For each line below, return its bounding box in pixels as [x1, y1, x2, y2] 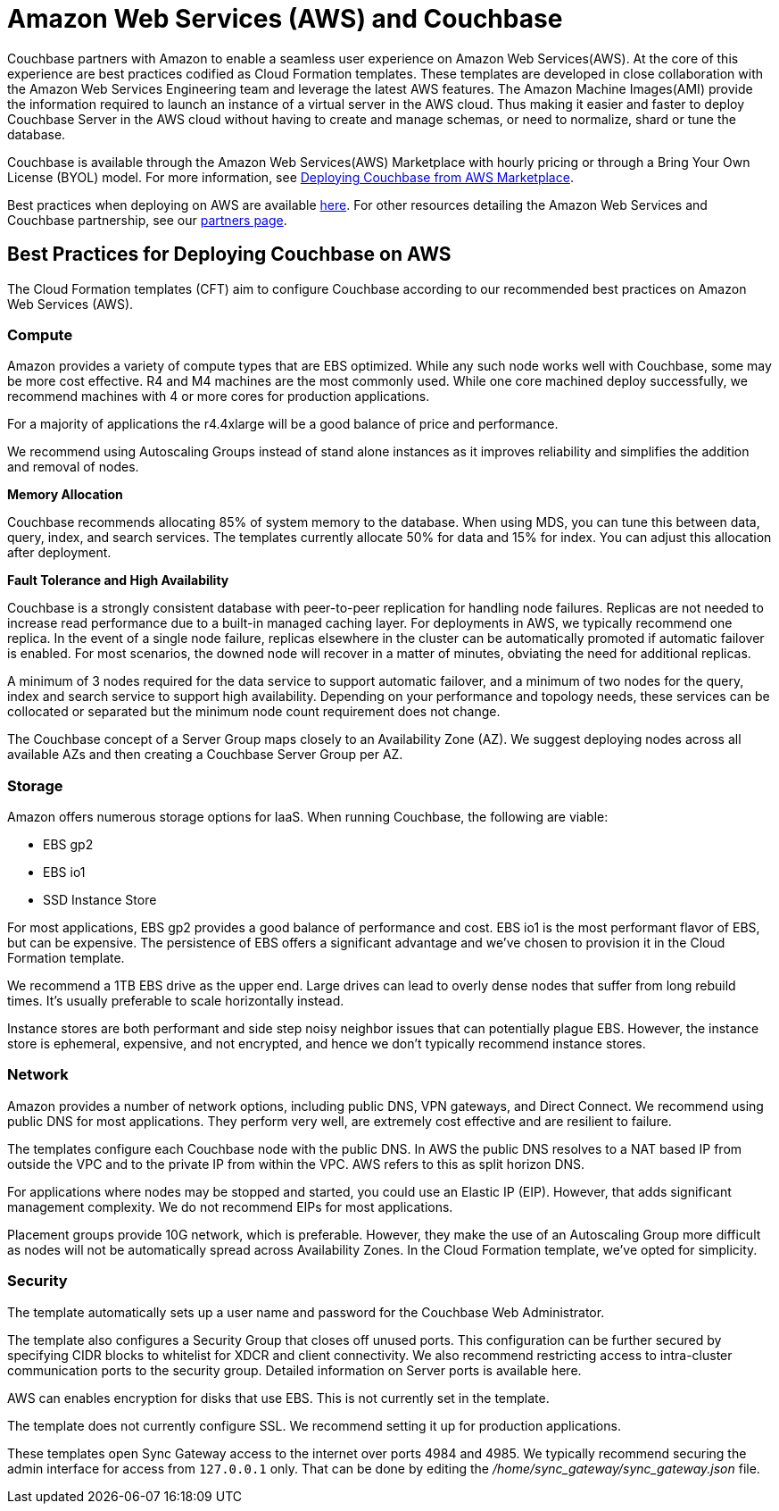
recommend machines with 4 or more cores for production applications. [7, 388, 430, 405]
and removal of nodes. [7, 459, 139, 475]
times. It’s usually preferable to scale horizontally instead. [7, 993, 344, 1009]
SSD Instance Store [43, 892, 157, 908]
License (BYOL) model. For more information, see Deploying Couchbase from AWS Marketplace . [7, 169, 574, 185]
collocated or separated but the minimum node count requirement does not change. [7, 704, 501, 720]
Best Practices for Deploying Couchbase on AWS [7, 243, 452, 266]
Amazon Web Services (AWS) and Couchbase [7, 4, 563, 34]
